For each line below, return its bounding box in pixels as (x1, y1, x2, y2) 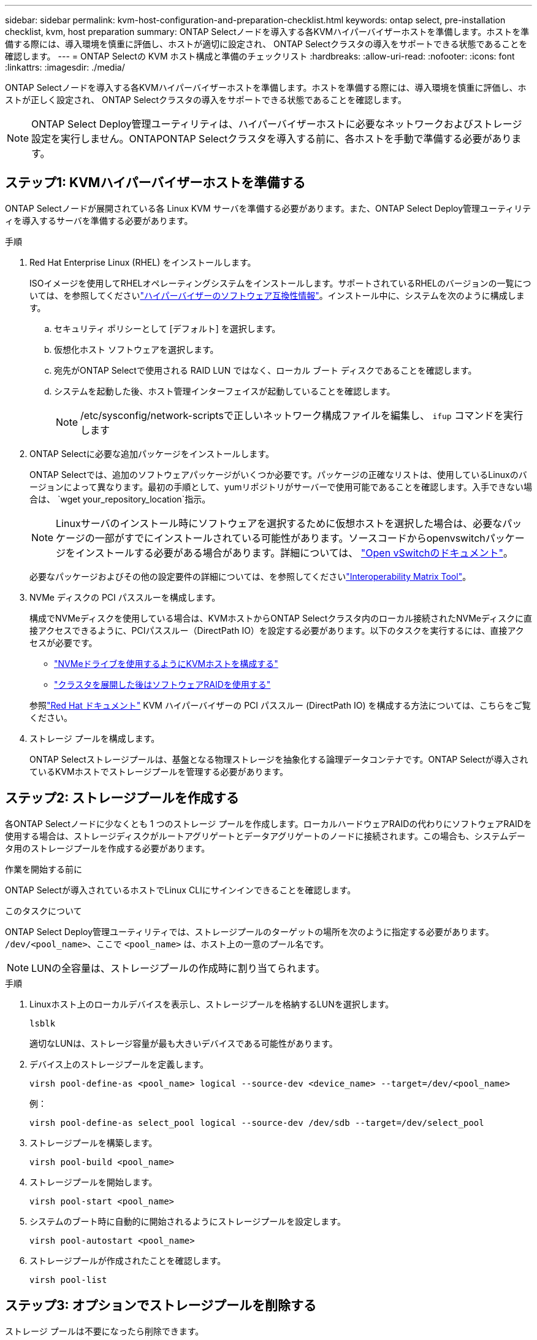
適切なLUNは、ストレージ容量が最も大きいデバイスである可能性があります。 (29, 1038, 338, 1049)
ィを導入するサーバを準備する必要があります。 (5, 215, 193, 226)
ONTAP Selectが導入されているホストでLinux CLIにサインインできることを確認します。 (5, 884, 356, 895)
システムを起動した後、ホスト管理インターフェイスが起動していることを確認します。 (54, 385, 395, 396)
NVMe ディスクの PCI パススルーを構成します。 (29, 591, 221, 603)
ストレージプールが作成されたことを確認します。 (29, 1255, 226, 1266)
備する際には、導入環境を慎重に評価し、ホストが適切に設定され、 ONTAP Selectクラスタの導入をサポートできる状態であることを (5, 39, 528, 49)
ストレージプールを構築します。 (29, 1137, 158, 1148)
